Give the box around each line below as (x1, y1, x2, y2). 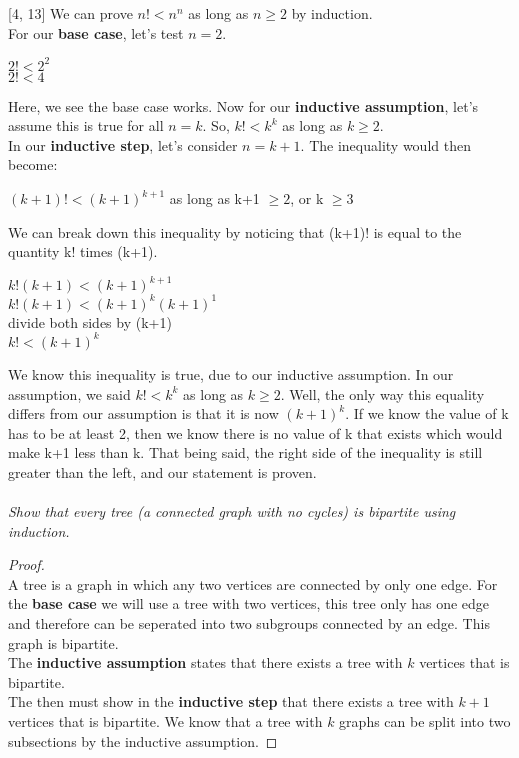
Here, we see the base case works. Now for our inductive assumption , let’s (8, 95, 479, 116)
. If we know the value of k (345, 403, 509, 424)
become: (8, 154, 58, 175)
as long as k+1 (169, 188, 260, 209)
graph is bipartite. (8, 632, 119, 653)
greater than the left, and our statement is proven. (8, 461, 317, 482)
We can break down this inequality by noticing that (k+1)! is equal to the (8, 221, 462, 242)
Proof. (8, 554, 45, 575)
